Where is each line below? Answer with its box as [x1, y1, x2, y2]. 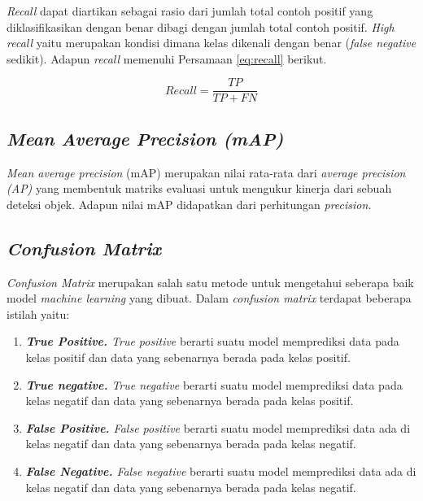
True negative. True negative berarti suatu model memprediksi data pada [25, 376, 403, 393]
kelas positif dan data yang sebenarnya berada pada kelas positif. [25, 349, 351, 365]
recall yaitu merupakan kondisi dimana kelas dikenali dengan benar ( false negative [7, 34, 416, 51]
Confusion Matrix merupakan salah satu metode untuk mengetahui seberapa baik [7, 273, 414, 290]
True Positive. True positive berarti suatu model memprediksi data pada [25, 333, 399, 350]
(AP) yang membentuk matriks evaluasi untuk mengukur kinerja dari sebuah [7, 180, 392, 197]
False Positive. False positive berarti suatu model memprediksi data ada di [25, 419, 411, 436]
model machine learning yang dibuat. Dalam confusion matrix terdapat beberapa [7, 290, 412, 307]
